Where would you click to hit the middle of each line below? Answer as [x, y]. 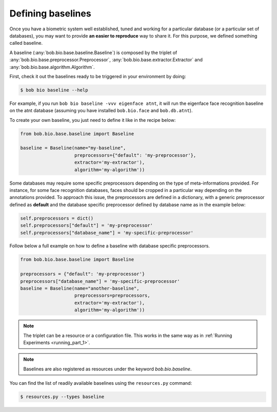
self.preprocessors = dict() [57, 218]
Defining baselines [51, 13]
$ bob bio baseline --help [54, 90]
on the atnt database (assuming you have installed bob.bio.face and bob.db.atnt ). [101, 111]
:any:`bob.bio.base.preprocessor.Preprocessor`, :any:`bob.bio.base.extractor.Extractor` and [106, 60]
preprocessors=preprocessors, [113, 295]
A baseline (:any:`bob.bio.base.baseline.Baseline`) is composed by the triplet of [93, 52]
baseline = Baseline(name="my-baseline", [73, 148]
